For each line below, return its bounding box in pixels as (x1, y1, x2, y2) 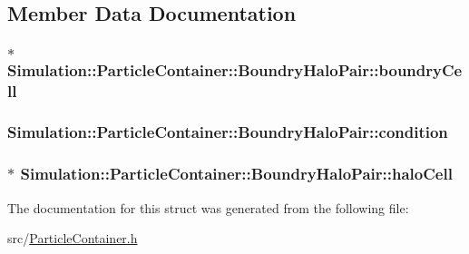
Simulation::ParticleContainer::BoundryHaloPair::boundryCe (7, 58, 463, 81)
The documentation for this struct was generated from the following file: (7, 198, 409, 217)
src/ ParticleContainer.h (7, 229, 138, 248)
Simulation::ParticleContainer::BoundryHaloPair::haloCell (20, 162, 453, 185)
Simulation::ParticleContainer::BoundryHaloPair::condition (7, 121, 448, 143)
